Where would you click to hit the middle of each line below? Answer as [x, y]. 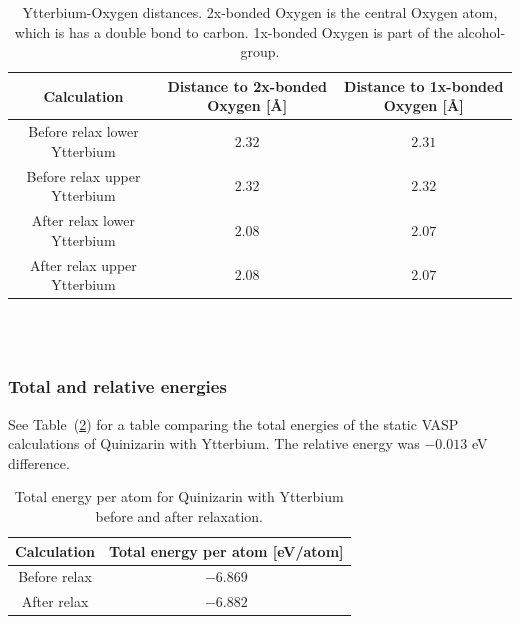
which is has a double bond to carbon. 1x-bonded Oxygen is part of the [234, 31]
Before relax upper [83, 175]
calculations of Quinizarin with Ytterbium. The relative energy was [214, 443]
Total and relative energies [117, 386]
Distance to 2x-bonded [247, 85]
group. [260, 51]
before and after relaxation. [179, 516]
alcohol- [481, 31]
